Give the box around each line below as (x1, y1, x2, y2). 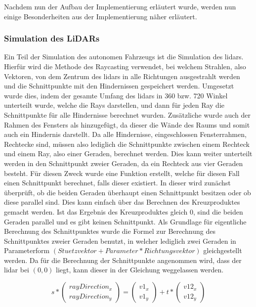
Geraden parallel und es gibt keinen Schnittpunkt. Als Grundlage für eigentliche (4, 216, 247, 226)
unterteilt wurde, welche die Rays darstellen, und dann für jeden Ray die (4, 100, 224, 110)
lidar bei (4, 264, 30, 275)
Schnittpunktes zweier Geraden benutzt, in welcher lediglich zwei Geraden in (4, 235, 236, 246)
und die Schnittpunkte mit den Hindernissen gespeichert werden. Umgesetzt (4, 81, 234, 91)
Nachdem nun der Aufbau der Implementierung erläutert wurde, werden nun (4, 1, 236, 11)
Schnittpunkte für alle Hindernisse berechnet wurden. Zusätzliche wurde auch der (4, 109, 251, 120)
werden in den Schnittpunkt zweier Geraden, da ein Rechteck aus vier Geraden (4, 158, 243, 168)
